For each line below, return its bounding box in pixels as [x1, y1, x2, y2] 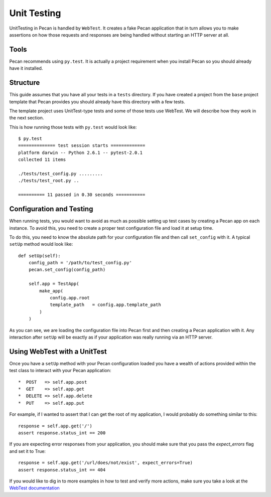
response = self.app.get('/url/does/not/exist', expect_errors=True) [18, 460, 193, 466]
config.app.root [50, 295, 90, 301]
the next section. [9, 115, 44, 121]
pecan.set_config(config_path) [28, 267, 106, 273]
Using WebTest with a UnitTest [9, 347, 107, 356]
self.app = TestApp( [28, 281, 79, 287]
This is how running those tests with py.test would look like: [9, 124, 137, 130]
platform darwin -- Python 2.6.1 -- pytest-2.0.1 [18, 149, 143, 155]
